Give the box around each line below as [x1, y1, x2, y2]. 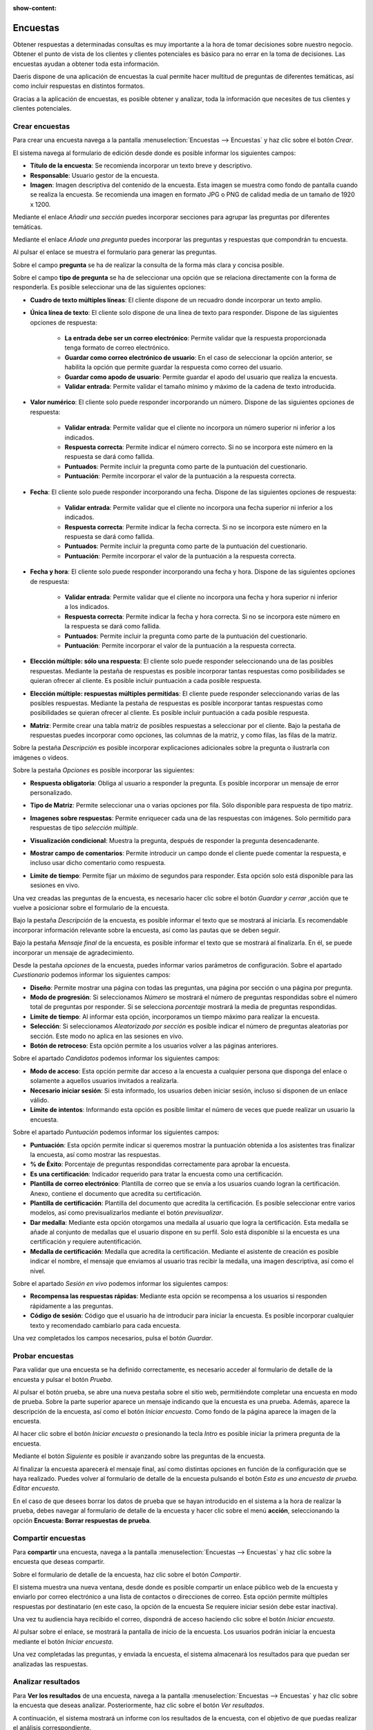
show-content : [12, 4, 57, 12]
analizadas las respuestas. [12, 1659, 88, 1668]
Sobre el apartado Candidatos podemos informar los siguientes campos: [12, 1054, 220, 1062]
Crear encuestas [12, 122, 70, 131]
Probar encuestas [12, 1351, 74, 1360]
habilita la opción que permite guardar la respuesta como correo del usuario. [64, 363, 283, 372]
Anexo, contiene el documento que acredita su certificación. [30, 1189, 202, 1197]
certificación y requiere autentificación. [30, 1237, 142, 1246]
